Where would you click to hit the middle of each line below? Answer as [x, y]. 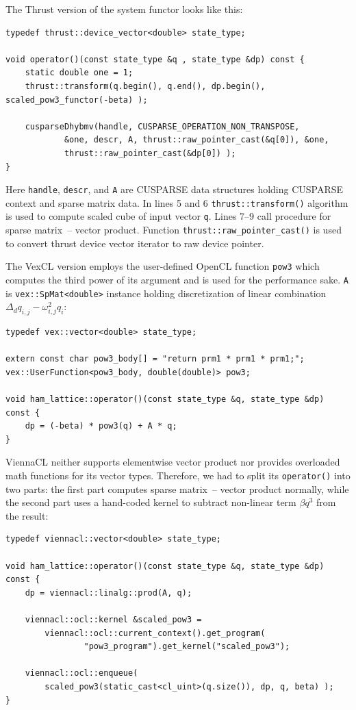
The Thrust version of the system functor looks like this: [124, 9]
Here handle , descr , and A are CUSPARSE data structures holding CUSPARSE [175, 189]
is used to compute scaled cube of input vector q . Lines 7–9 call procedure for [168, 216]
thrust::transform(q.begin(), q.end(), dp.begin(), [145, 86]
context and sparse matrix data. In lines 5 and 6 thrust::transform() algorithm [177, 202]
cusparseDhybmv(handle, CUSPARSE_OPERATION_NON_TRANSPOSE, [162, 126]
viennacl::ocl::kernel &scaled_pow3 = [113, 620]
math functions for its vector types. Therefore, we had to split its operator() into [178, 476]
